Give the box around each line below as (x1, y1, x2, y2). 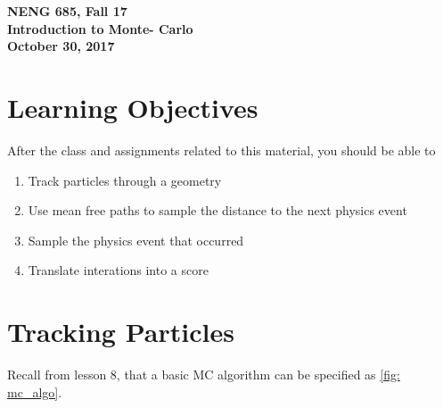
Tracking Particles (7, 313, 234, 350)
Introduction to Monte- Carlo (7, 19, 193, 37)
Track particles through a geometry (28, 171, 222, 189)
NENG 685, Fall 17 (7, 2, 127, 20)
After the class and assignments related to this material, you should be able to (7, 140, 436, 159)
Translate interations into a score (28, 261, 209, 279)
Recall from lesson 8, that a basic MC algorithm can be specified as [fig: (7, 365, 400, 383)
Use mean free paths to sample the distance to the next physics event (28, 201, 407, 220)
